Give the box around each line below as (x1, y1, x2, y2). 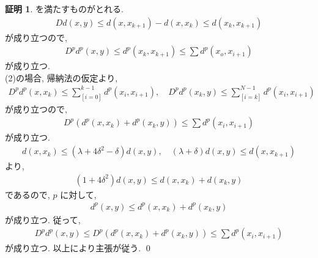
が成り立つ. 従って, (5, 213, 81, 226)
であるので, (5, 188, 50, 201)
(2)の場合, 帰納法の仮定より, (5, 71, 118, 84)
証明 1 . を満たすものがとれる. (5, 2, 124, 15)
